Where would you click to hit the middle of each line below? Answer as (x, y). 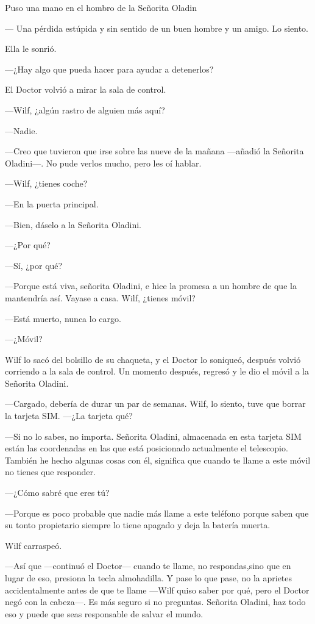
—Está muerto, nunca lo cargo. (63, 318)
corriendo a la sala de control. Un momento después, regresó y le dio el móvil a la (157, 371)
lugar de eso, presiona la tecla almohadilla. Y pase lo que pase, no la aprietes (149, 578)
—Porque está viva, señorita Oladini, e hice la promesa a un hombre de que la (151, 286)
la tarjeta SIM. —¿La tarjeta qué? (69, 416)
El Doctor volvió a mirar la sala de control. (86, 89)
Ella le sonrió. (31, 48)
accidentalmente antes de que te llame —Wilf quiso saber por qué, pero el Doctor (157, 590)
